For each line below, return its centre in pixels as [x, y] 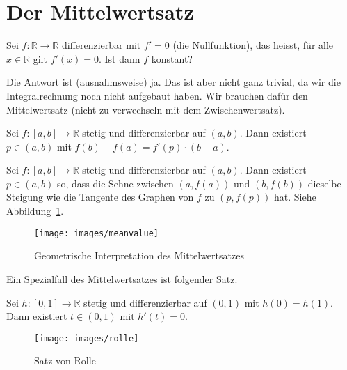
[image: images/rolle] [87, 338]
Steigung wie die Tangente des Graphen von [100, 197]
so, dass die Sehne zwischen [115, 183]
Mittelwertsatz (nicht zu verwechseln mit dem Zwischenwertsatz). [146, 109]
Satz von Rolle [65, 361]
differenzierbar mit [101, 45]
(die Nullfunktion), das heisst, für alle [253, 45]
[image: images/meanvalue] [96, 233]
